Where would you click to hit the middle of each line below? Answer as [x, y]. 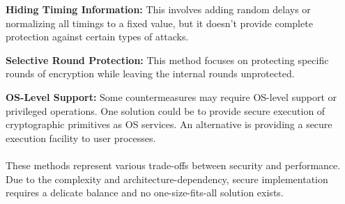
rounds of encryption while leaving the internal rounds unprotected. [150, 73]
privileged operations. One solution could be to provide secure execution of [166, 110]
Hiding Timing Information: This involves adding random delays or [158, 9]
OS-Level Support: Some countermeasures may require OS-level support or [171, 96]
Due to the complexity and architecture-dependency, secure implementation [167, 179]
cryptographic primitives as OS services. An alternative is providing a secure [169, 124]
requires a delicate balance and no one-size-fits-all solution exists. [145, 193]
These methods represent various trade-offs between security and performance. [173, 165]
